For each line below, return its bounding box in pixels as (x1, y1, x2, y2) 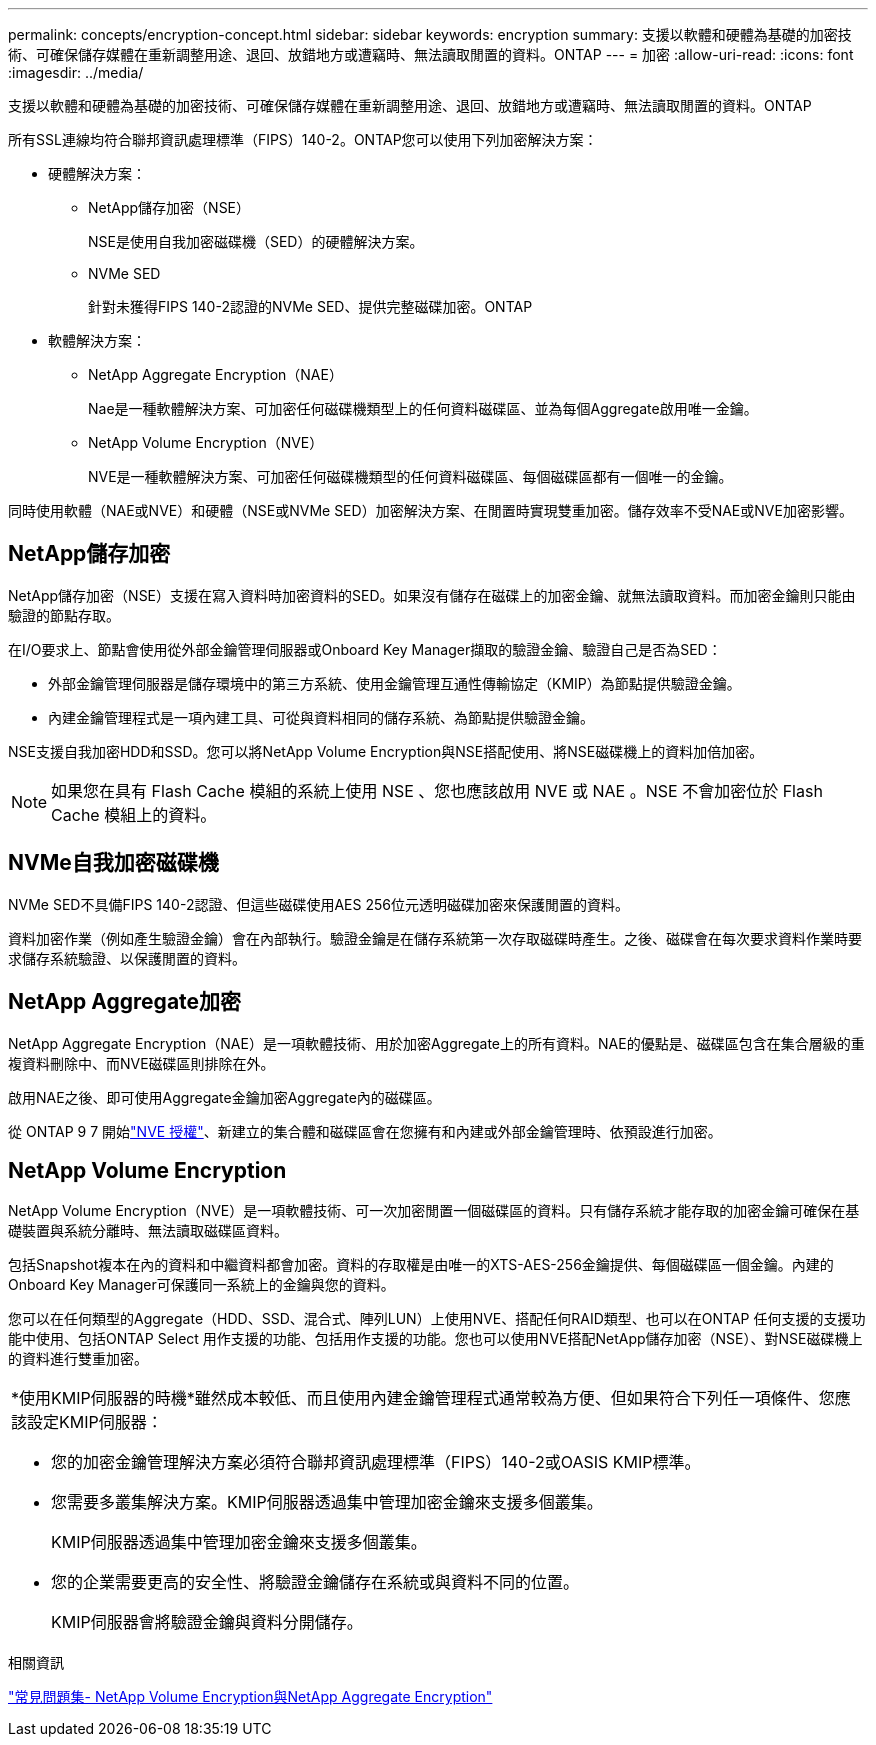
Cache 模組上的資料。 (51, 804, 217, 825)
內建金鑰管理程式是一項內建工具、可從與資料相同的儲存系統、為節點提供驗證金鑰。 (48, 708, 594, 726)
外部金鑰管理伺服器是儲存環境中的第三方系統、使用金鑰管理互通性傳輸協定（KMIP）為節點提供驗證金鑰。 (48, 674, 741, 692)
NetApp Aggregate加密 (8, 989, 242, 1015)
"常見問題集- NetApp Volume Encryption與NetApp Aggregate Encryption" (8, 1688, 493, 1706)
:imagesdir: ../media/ (8, 64, 144, 81)
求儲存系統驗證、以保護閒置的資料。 (8, 949, 246, 967)
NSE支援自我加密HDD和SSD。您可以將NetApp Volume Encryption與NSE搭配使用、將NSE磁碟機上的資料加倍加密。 (8, 742, 764, 760)
